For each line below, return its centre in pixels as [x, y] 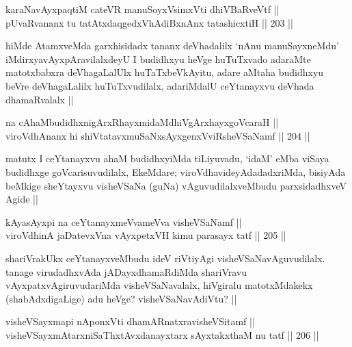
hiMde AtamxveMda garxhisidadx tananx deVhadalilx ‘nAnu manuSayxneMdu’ [172, 46]
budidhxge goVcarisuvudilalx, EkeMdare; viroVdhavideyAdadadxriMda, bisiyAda [176, 171]
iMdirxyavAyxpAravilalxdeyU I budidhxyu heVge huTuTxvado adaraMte [158, 59]
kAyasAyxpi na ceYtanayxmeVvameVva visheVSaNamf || [124, 221]
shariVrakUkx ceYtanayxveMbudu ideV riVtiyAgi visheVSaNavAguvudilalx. [165, 258]
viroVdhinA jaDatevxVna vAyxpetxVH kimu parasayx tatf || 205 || [146, 235]
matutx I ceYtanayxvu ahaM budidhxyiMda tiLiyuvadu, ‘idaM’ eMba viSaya [167, 158]
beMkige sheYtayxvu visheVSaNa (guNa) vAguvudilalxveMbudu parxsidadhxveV [176, 185]
